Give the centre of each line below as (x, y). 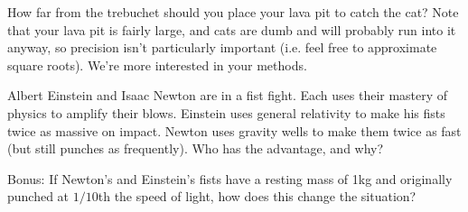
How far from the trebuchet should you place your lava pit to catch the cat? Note (233, 12)
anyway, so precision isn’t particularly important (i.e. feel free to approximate (222, 47)
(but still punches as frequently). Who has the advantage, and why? (196, 148)
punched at (38, 196)
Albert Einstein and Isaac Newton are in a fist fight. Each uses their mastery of (228, 95)
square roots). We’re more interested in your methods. (157, 65)
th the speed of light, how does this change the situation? (257, 196)
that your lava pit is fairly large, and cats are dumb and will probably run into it (232, 29)
